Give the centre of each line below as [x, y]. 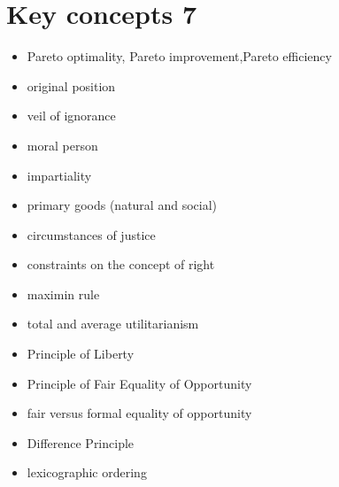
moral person [62, 145]
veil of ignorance [71, 116]
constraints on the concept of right [121, 264]
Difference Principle [81, 442]
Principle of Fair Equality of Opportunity [139, 383]
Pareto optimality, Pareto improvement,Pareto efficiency [179, 56]
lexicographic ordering [87, 472]
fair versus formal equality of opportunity [139, 413]
